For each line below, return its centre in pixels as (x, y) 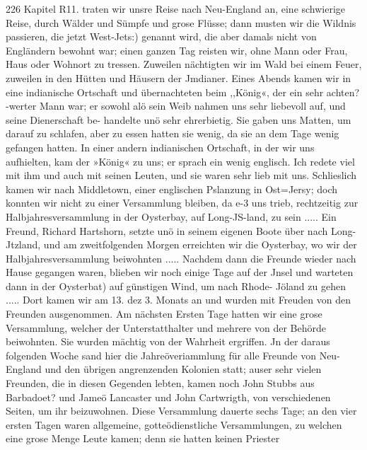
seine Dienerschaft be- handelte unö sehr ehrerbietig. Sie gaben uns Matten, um (179, 119)
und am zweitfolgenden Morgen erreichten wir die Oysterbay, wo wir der (200, 244)
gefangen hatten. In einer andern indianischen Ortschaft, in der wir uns (160, 147)
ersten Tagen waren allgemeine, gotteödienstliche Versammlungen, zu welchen (174, 424)
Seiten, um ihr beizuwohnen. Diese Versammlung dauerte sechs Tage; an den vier (181, 411)
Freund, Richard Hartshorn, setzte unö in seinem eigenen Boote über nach (167, 230)
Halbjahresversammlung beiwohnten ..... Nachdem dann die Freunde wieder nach (181, 258)
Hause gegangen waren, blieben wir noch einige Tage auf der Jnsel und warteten (180, 272)
